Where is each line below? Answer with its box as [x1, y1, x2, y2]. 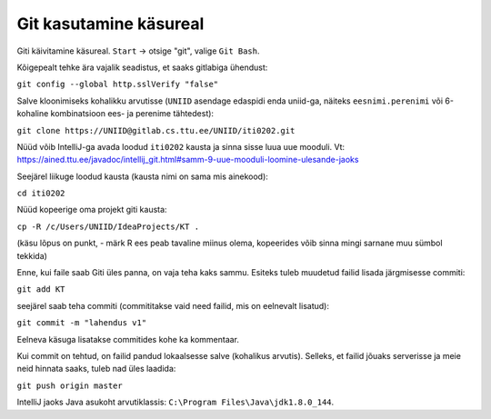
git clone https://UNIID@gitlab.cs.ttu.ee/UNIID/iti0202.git [16, 125, 296, 135]
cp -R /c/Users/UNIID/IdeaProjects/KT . [16, 221, 200, 232]
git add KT [16, 284, 65, 294]
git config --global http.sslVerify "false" [16, 79, 219, 90]
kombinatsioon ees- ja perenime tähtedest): [50, 108, 214, 119]
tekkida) [16, 250, 47, 261]
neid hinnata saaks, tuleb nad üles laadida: [16, 364, 176, 374]
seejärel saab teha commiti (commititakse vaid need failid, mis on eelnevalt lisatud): [16, 300, 329, 311]
